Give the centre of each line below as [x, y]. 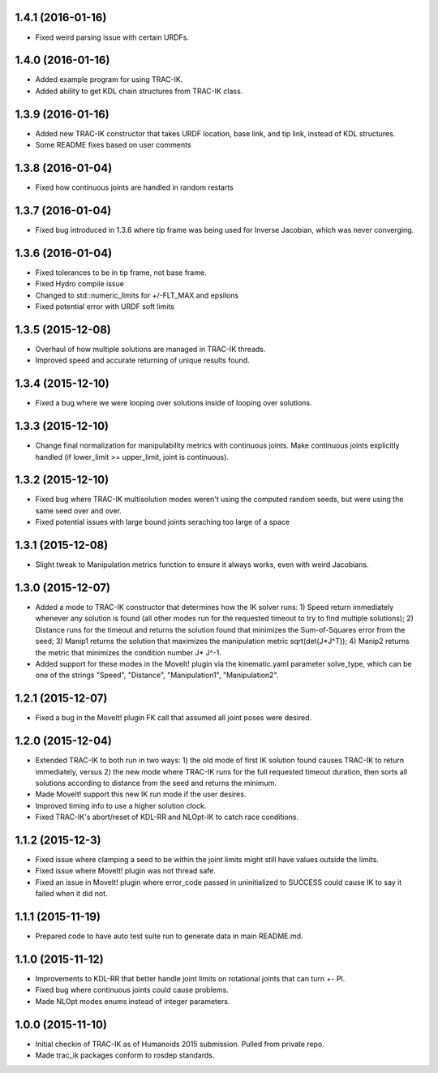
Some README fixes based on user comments [113, 145]
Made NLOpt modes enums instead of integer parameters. [133, 1001]
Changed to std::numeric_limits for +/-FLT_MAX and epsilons [137, 295]
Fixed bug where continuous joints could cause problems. [132, 990]
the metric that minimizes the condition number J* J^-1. [129, 652]
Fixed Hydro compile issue [80, 284]
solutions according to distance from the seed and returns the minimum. [156, 783]
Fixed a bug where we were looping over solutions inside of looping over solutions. [174, 403]
